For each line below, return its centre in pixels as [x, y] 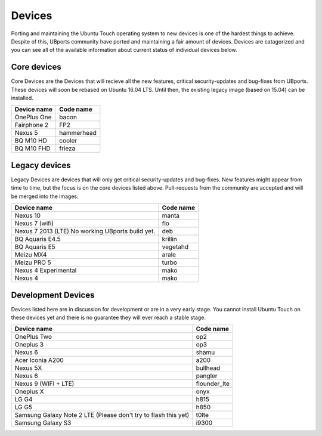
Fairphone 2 [32, 125]
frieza [67, 149]
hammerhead [78, 133]
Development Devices [53, 295]
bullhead [208, 368]
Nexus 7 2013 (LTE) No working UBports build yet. [85, 231]
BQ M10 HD [31, 141]
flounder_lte [213, 384]
